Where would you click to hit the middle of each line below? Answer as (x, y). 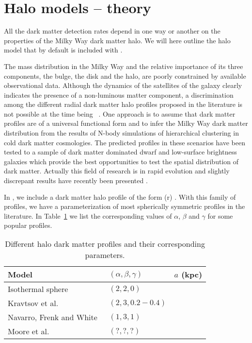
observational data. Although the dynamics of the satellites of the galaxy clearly (123, 85)
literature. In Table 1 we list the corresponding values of (88, 215)
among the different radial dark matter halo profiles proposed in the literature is (123, 104)
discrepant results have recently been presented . (76, 180)
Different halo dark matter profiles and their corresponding (105, 244)
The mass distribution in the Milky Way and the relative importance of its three (124, 66)
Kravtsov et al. (33, 303)
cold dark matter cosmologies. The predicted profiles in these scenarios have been (125, 142)
